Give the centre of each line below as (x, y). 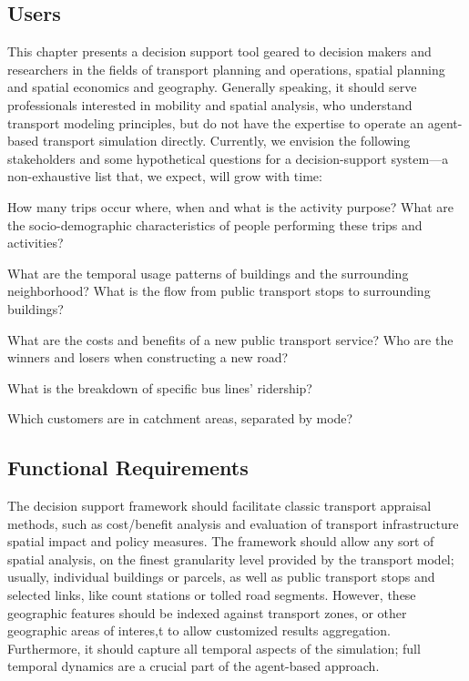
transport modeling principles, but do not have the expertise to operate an (216, 122)
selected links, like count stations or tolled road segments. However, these (212, 595)
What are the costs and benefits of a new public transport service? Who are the (230, 339)
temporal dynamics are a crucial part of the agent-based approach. (194, 666)
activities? (36, 243)
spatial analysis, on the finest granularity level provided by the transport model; (231, 559)
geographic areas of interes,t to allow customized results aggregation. (199, 630)
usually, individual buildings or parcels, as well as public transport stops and (221, 577)
